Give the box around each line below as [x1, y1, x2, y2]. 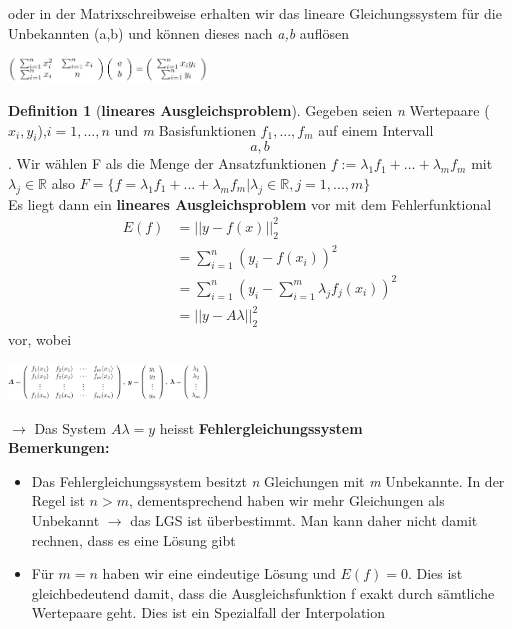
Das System [34, 417, 107, 438]
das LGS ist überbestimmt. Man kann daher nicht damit [130, 510, 478, 531]
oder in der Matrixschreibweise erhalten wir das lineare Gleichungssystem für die [8, 3, 502, 23]
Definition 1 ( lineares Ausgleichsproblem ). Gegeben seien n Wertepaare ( [8, 100, 490, 121]
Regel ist [31, 490, 85, 511]
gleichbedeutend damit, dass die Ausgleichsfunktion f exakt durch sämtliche [31, 582, 495, 603]
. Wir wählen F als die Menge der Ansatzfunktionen [8, 153, 327, 174]
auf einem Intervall [318, 119, 434, 140]
